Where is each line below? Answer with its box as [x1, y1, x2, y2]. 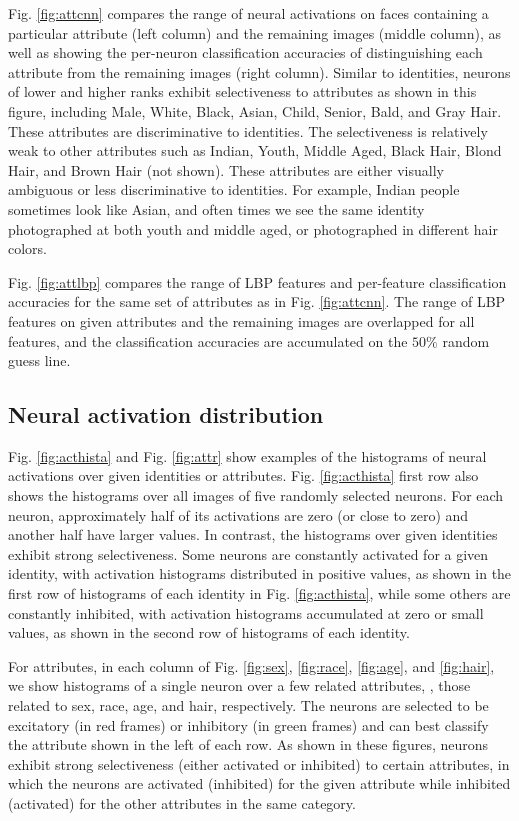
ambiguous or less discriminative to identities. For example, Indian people [8, 179, 460, 200]
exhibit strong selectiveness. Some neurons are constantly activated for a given [8, 543, 489, 564]
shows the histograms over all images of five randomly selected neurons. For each [8, 485, 504, 506]
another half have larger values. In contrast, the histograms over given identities [8, 524, 498, 545]
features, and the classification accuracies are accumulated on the [8, 330, 408, 351]
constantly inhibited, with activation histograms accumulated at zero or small [8, 602, 484, 623]
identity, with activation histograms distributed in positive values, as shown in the [8, 563, 512, 584]
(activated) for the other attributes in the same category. [8, 792, 356, 813]
